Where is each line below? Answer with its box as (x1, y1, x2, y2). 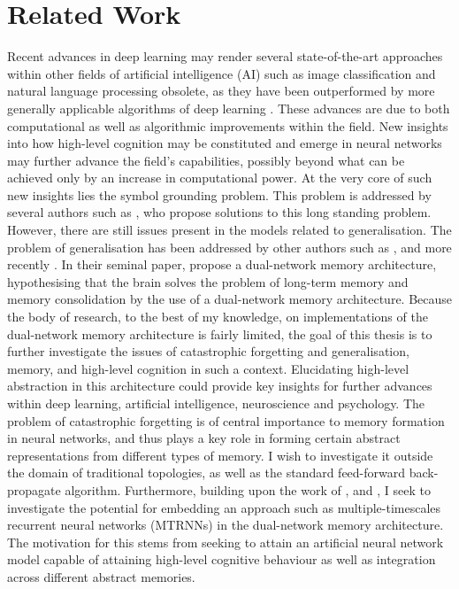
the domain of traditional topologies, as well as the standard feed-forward (7, 463, 406, 482)
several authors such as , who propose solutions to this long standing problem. (7, 203, 432, 221)
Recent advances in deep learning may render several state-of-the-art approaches (7, 47, 443, 66)
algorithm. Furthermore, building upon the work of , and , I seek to (65, 480, 431, 499)
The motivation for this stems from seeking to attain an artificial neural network (7, 532, 444, 551)
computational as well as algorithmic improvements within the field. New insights (7, 116, 448, 135)
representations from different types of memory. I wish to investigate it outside (7, 446, 433, 464)
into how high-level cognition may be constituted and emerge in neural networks (7, 134, 442, 152)
